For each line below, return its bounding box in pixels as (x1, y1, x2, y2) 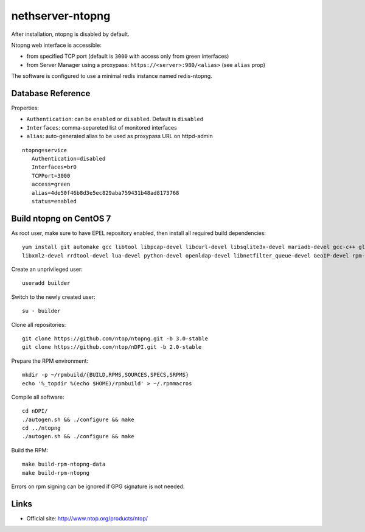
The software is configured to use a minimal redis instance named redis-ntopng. (11, 72, 212, 80)
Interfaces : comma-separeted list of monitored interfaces (26, 124, 178, 131)
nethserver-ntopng (11, 9, 111, 23)
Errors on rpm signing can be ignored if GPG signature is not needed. (11, 483, 185, 490)
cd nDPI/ (22, 408, 48, 415)
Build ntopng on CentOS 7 (11, 213, 111, 223)
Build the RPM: (11, 446, 49, 453)
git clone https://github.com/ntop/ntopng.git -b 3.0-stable (22, 335, 208, 342)
